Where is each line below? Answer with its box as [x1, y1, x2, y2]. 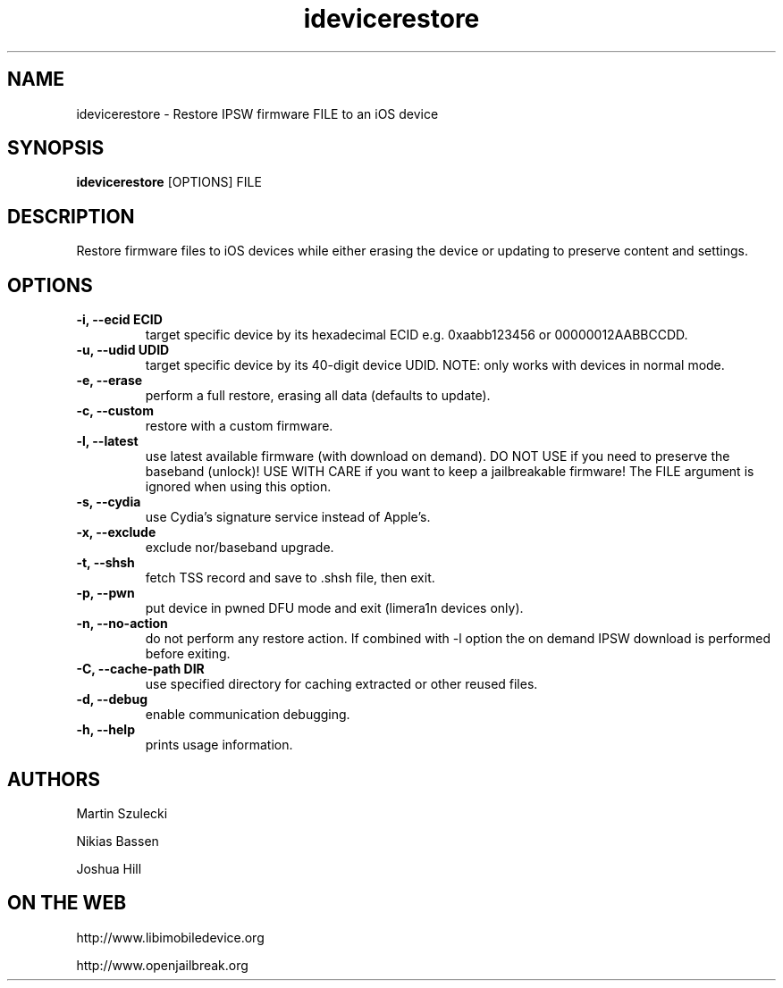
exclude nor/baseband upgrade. [145, 540, 334, 556]
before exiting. [145, 646, 231, 662]
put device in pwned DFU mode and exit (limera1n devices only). [145, 600, 524, 616]
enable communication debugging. [145, 707, 350, 723]
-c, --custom [76, 403, 154, 419]
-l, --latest [76, 433, 139, 449]
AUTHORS [7, 767, 101, 791]
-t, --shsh [76, 555, 135, 571]
